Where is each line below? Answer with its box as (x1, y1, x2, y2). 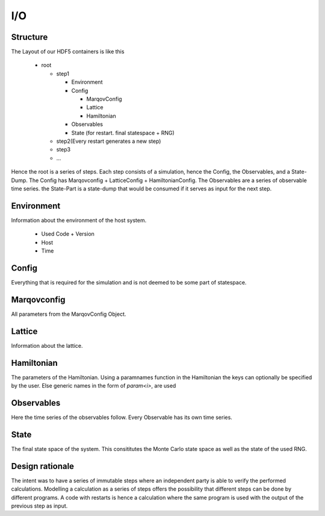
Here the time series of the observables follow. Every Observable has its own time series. (11, 414, 233, 421)
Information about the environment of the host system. (11, 216, 147, 224)
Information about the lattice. (11, 342, 83, 349)
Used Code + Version (41, 230, 94, 238)
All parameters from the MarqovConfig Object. (11, 310, 126, 318)
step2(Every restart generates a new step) (56, 137, 161, 145)
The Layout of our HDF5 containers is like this (11, 48, 125, 55)
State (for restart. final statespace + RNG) (71, 129, 175, 136)
